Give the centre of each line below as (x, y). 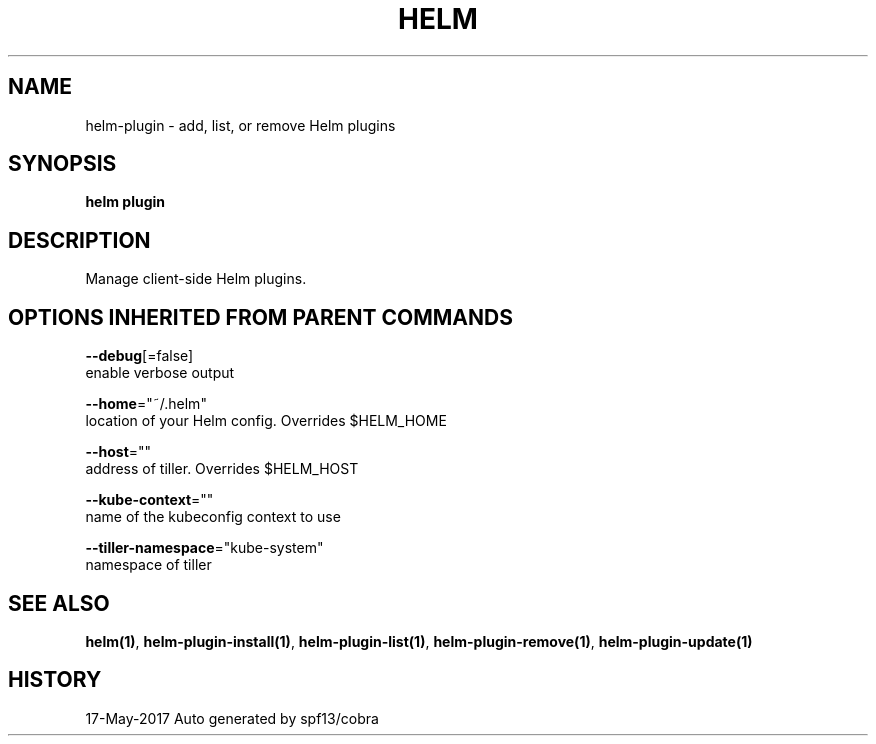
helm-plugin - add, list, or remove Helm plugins (240, 125)
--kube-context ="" (149, 500)
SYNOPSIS (62, 164)
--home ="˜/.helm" (146, 404)
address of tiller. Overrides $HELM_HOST (222, 469)
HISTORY (55, 680)
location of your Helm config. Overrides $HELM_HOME (266, 421)
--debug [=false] (139, 356)
